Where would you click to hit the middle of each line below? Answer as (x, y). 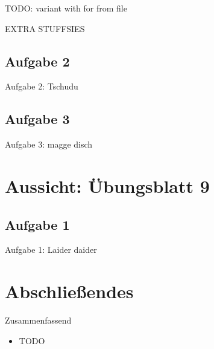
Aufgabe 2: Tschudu (42, 86)
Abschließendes (69, 291)
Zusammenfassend (38, 320)
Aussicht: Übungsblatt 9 (107, 185)
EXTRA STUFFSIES (45, 28)
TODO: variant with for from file (66, 8)
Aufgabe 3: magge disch (49, 144)
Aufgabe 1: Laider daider (51, 250)
